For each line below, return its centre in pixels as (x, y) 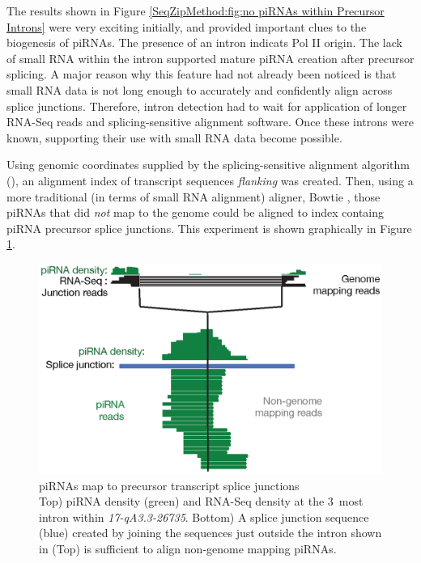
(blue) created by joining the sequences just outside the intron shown (210, 533)
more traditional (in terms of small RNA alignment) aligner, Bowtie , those (193, 196)
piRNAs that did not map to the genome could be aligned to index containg (196, 212)
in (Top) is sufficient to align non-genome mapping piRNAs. (188, 548)
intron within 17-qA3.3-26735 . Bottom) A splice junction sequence (204, 516)
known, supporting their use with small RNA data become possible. (174, 137)
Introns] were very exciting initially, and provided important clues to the (187, 26)
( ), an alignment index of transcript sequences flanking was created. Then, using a (210, 180)
